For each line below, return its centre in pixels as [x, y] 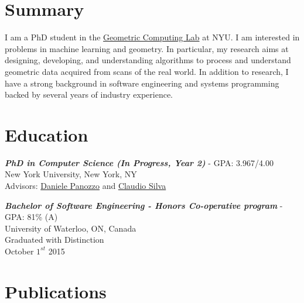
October [19, 251]
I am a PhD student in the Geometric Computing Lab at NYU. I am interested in [152, 37]
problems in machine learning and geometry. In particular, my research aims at [147, 48]
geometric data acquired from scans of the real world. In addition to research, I [147, 71]
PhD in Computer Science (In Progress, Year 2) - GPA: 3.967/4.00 [139, 162]
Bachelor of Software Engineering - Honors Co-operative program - [144, 205]
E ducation [47, 134]
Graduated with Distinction [54, 240]
